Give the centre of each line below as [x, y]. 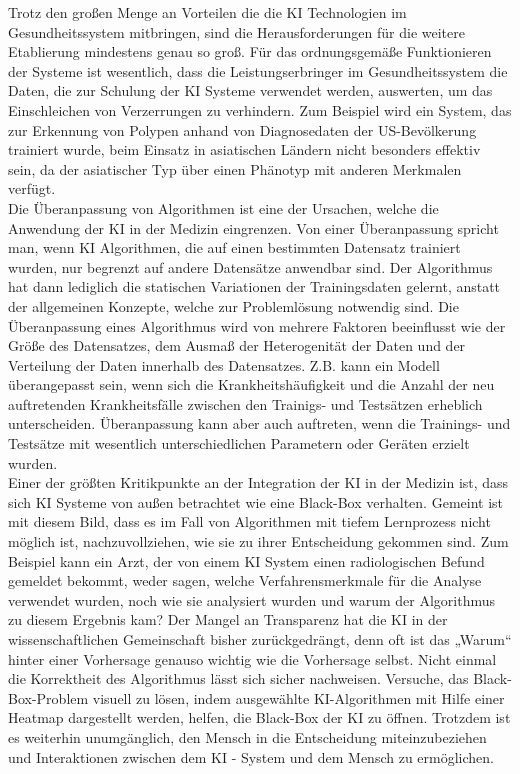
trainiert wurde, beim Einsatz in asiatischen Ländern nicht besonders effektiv [244, 149]
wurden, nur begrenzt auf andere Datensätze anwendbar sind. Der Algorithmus [250, 266]
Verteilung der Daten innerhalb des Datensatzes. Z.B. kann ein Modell [224, 364]
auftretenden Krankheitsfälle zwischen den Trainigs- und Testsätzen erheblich [245, 403]
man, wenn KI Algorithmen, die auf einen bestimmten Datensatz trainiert [234, 247]
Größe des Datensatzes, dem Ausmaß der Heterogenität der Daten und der [237, 345]
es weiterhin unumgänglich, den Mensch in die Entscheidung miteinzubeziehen [247, 736]
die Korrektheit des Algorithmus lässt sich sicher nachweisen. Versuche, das [238, 678]
